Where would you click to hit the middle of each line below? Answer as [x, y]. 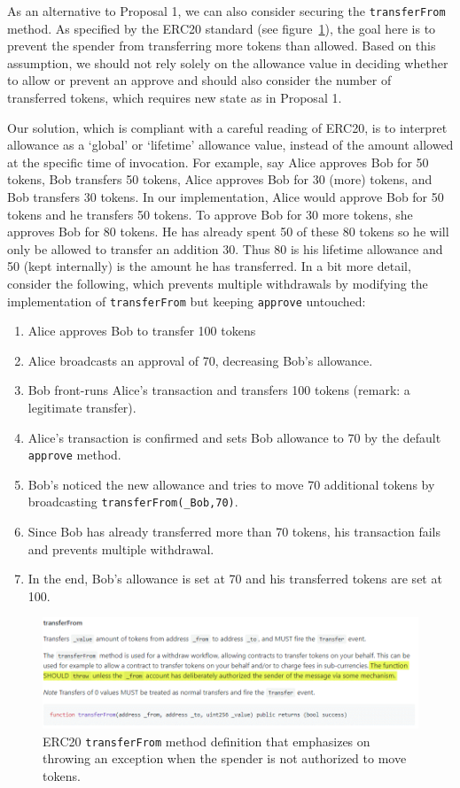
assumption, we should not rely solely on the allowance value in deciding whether [228, 62]
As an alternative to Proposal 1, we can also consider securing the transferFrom [226, 11]
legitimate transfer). [82, 407]
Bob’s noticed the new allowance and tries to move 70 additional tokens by [231, 484]
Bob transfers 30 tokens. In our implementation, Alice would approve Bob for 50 [226, 197]
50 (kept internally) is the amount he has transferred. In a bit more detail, [209, 266]
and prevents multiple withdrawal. [121, 549]
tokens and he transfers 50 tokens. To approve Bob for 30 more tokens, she [210, 214]
